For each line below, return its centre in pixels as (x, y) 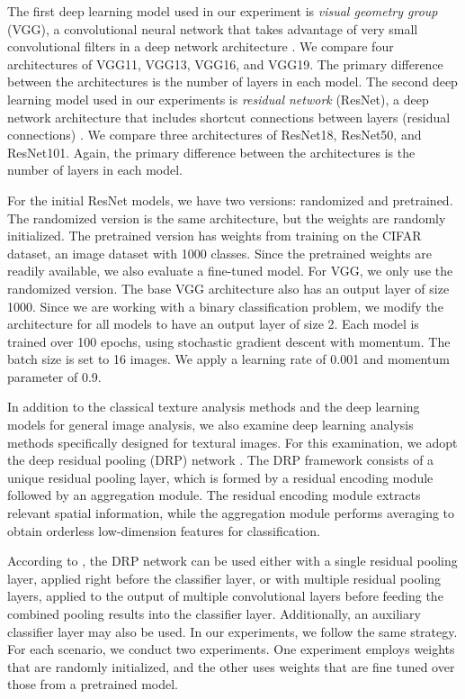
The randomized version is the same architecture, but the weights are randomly (227, 218)
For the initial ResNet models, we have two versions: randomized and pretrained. (230, 200)
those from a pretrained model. (93, 684)
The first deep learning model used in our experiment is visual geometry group (223, 11)
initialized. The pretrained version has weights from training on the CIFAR (215, 236)
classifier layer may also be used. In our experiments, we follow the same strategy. (232, 631)
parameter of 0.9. (54, 376)
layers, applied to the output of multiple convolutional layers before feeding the (225, 596)
